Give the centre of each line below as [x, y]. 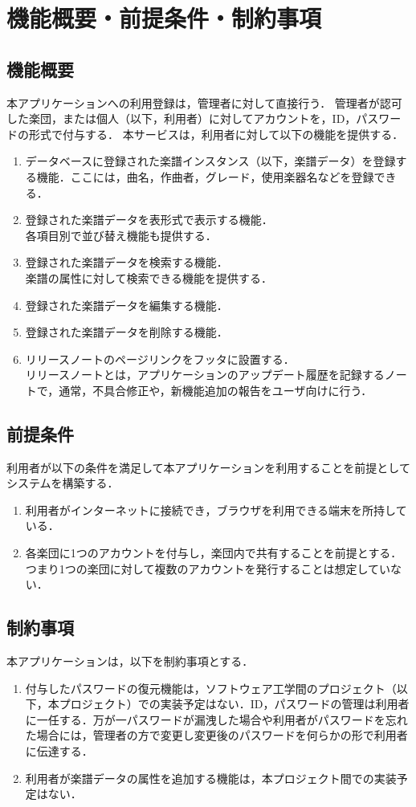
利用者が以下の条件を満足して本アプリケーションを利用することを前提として [208, 467]
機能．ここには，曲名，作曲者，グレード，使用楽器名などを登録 [205, 176]
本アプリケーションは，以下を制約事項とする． [130, 661]
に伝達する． [59, 751]
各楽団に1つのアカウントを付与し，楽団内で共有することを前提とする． [214, 553]
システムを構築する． [63, 483]
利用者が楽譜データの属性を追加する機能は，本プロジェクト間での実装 [211, 778]
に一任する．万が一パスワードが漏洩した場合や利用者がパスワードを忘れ [216, 719]
